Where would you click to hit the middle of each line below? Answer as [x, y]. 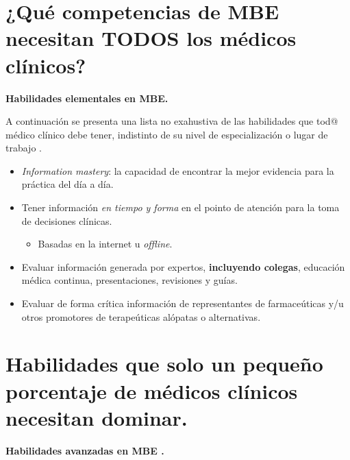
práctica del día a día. [67, 184]
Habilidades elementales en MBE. [87, 98]
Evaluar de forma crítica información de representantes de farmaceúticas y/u [183, 303]
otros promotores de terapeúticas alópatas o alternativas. [141, 316]
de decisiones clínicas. [67, 220]
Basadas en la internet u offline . [105, 244]
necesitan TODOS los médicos [151, 38]
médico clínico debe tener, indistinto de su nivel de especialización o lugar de [167, 134]
